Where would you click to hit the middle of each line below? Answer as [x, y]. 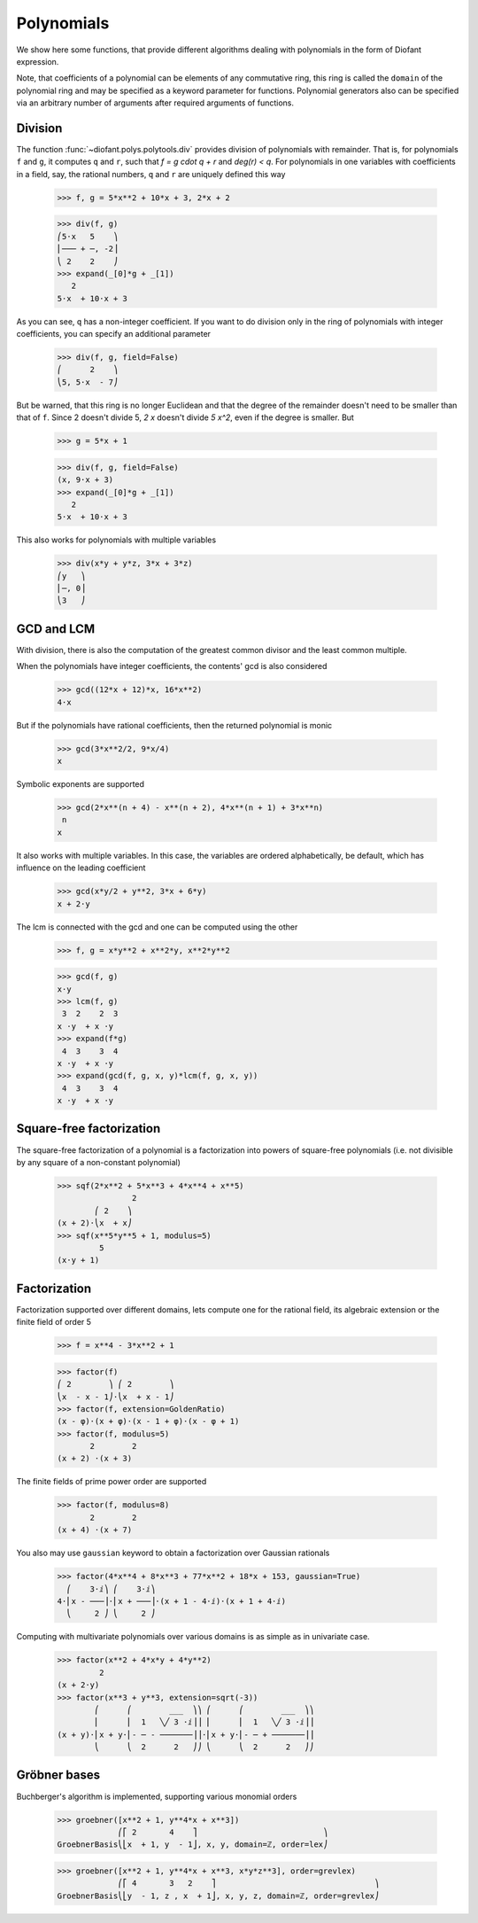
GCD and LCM [56, 629]
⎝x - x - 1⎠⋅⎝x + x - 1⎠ [116, 1397]
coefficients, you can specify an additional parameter [114, 334]
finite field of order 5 [54, 1322]
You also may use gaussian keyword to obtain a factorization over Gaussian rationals [173, 1553]
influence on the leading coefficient [81, 868]
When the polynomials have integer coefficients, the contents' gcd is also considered [172, 666]
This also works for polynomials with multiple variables [116, 540]
